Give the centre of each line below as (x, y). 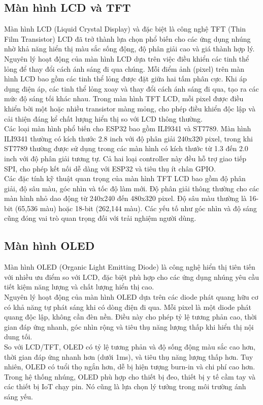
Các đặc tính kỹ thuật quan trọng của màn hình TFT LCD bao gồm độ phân (125, 178)
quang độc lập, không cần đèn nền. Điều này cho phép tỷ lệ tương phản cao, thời (130, 317)
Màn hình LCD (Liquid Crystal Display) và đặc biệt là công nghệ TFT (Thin (125, 29)
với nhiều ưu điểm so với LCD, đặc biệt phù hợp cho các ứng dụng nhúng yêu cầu (132, 277)
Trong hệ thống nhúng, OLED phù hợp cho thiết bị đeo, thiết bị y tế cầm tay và (130, 376)
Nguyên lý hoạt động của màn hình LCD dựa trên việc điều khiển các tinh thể (127, 58)
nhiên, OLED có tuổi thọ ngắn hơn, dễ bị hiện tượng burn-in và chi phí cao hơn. (130, 367)
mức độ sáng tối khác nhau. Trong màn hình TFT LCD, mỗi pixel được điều (124, 98)
